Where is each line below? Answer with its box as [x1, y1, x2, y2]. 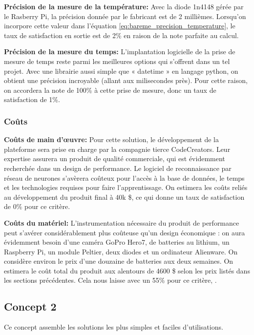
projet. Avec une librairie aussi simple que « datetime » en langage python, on [4, 65, 238, 76]
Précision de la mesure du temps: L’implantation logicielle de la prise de [4, 46, 235, 57]
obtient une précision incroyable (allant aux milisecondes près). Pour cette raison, [4, 75, 248, 85]
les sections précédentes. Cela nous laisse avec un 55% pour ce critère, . [4, 275, 217, 285]
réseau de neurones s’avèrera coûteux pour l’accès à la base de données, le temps [4, 172, 245, 183]
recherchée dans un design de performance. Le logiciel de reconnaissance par [4, 163, 232, 173]
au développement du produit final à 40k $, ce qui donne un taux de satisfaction [4, 191, 245, 202]
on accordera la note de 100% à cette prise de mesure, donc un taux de [4, 84, 216, 95]
